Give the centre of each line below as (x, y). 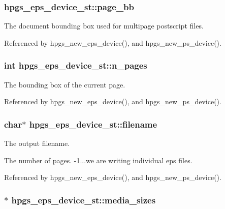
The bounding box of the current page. (65, 84)
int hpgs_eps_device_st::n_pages (76, 65)
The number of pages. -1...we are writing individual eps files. (98, 160)
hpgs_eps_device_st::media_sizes (84, 200)
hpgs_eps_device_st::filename (93, 124)
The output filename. (37, 143)
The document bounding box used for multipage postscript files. (104, 26)
